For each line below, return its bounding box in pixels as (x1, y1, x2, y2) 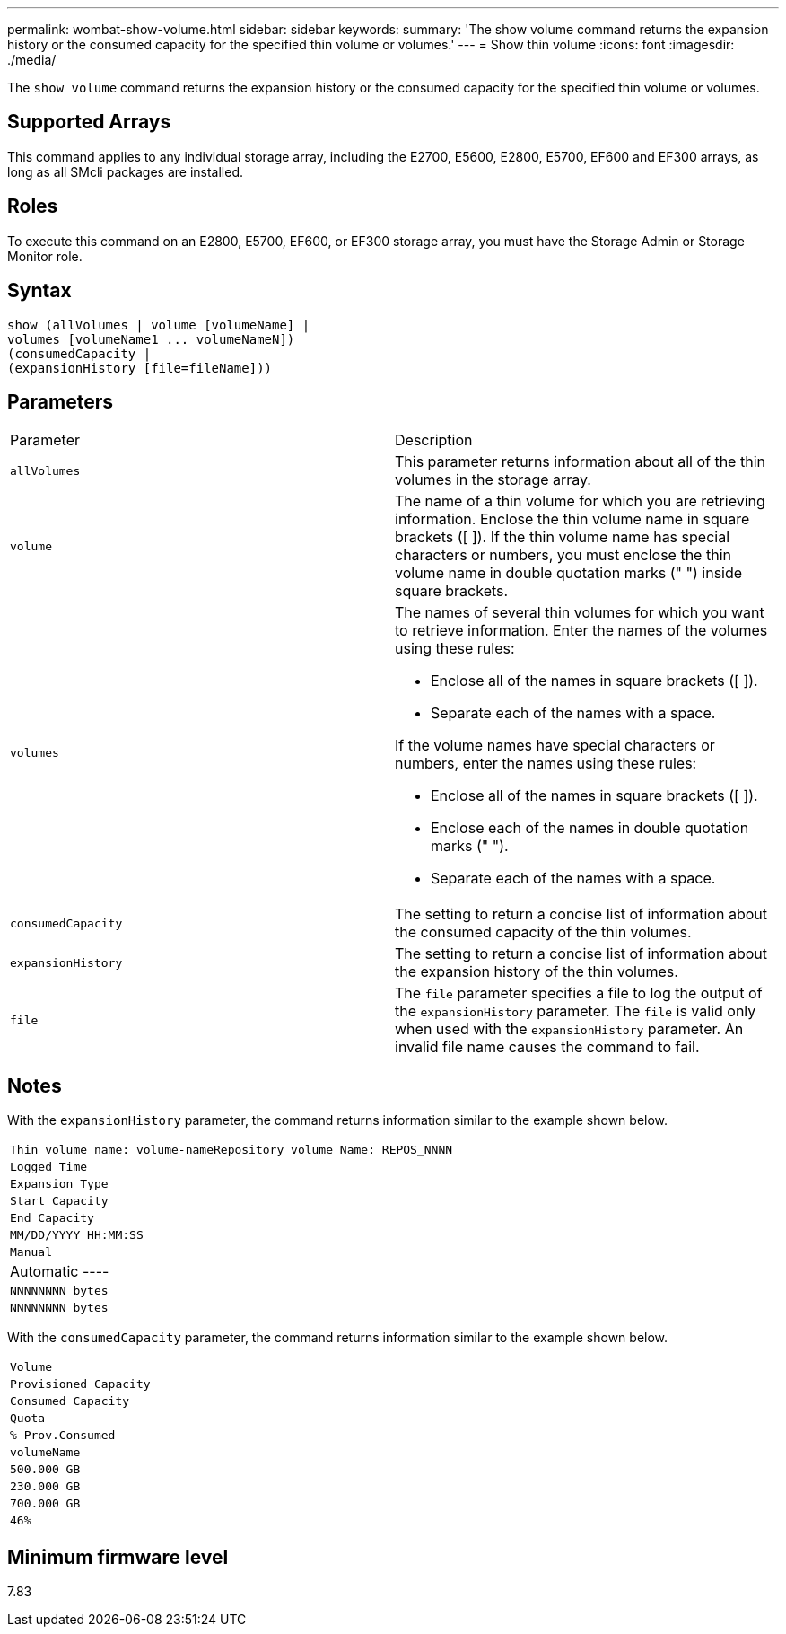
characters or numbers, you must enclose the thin (395, 546, 731, 565)
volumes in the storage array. (395, 470, 591, 489)
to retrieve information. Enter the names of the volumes (395, 621, 768, 640)
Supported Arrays (7, 110, 171, 134)
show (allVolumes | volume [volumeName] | (7, 317, 310, 332)
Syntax (7, 279, 72, 303)
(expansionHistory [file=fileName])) (7, 360, 273, 375)
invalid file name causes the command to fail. (395, 1038, 700, 1057)
